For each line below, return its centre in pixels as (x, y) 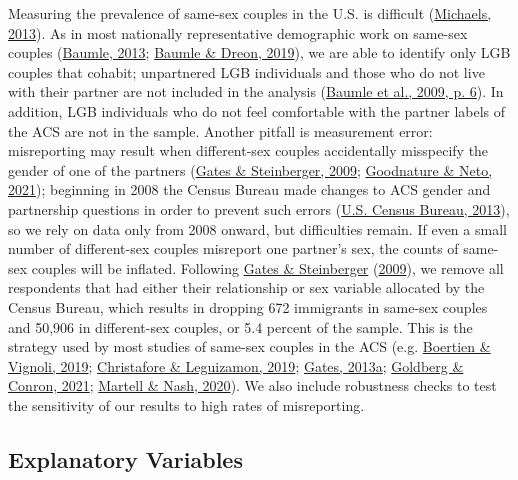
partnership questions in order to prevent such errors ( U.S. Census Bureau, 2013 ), (259, 208)
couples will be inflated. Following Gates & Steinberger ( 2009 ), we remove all (267, 267)
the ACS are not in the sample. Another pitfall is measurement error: (220, 130)
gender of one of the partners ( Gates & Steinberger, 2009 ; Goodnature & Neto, (250, 169)
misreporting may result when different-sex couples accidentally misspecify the (248, 150)
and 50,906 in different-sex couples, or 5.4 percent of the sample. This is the (240, 326)
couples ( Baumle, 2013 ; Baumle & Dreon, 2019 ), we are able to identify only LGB (259, 52)
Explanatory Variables (125, 458)
